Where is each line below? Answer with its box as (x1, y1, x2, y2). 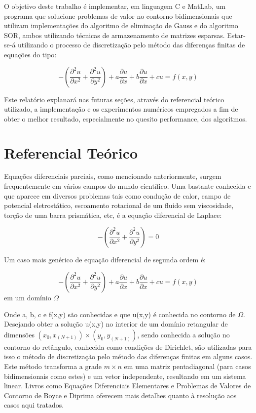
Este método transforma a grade (4, 361, 102, 371)
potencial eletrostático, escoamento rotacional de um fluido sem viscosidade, (4, 200, 234, 210)
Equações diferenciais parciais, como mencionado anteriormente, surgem (4, 171, 221, 181)
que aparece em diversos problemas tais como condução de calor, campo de (4, 190, 231, 201)
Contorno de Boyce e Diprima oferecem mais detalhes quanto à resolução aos (4, 390, 237, 400)
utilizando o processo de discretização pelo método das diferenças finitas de (18, 40, 245, 50)
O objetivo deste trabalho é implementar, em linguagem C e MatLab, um (4, 1, 226, 11)
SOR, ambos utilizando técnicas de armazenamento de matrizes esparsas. (4, 30, 225, 40)
